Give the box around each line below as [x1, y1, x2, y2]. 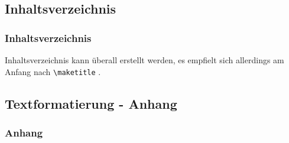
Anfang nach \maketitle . [5, 65, 101, 77]
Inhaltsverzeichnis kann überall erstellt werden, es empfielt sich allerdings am [5, 54, 284, 66]
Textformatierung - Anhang [5, 94, 177, 112]
